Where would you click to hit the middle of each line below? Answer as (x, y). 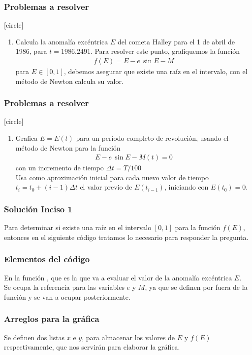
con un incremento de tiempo (60, 168)
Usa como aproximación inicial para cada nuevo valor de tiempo (112, 177)
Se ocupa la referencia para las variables (64, 287)
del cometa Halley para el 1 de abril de (176, 41)
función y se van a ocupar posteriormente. (67, 296)
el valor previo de (106, 187)
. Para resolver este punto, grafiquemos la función (165, 51)
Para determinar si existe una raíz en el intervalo (78, 227)
